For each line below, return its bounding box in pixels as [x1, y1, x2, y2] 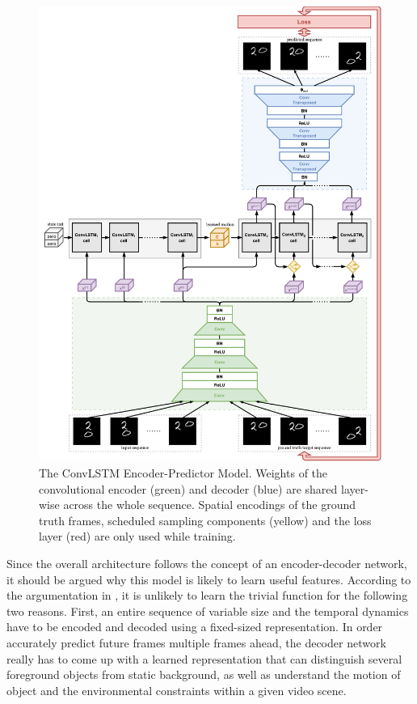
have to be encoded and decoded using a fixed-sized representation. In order [6, 618, 383, 635]
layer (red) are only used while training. [39, 528, 236, 545]
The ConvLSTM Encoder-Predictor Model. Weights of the [39, 464, 328, 481]
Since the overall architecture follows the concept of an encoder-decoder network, [6, 554, 407, 571]
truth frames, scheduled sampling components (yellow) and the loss [39, 511, 372, 528]
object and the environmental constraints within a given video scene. [6, 681, 347, 698]
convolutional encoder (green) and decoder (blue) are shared [39, 480, 338, 497]
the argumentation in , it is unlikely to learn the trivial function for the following [6, 587, 408, 604]
